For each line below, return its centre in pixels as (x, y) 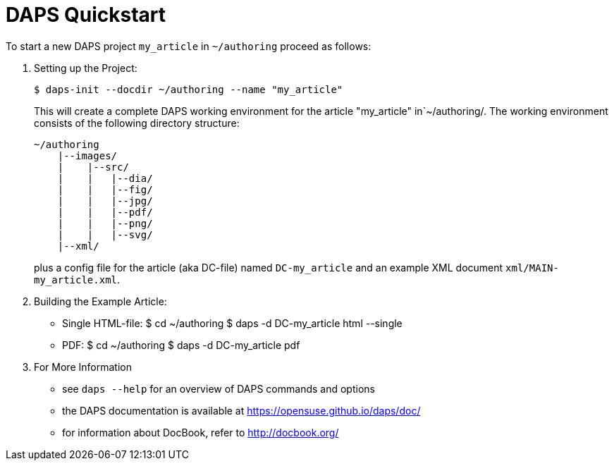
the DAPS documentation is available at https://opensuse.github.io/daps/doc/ (241, 410)
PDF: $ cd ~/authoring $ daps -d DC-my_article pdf (181, 345)
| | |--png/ (105, 223)
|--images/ (87, 155)
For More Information (83, 367)
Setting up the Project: (86, 68)
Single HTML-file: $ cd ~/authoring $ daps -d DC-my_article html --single (232, 323)
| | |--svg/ (105, 234)
